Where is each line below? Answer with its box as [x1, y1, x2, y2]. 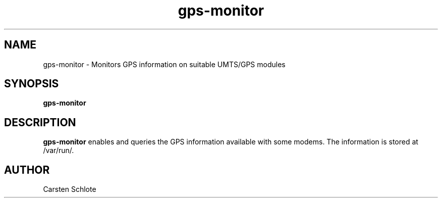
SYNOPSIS [4, 77, 59, 90]
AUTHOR [4, 163, 50, 176]
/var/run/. [43, 146, 74, 155]
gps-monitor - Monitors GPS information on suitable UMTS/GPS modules [43, 60, 286, 69]
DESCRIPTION [4, 116, 76, 129]
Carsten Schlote [43, 185, 96, 194]
